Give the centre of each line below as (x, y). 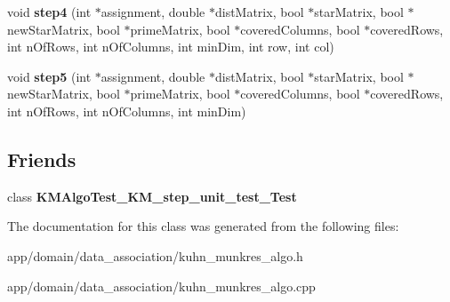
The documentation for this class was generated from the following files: (203, 226)
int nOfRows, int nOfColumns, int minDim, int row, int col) (171, 47)
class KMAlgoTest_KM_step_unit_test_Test (152, 196)
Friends (42, 159)
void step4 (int (49, 12)
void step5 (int (49, 76)
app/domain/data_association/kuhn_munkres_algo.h (155, 255)
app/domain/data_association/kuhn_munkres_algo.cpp (161, 286)
